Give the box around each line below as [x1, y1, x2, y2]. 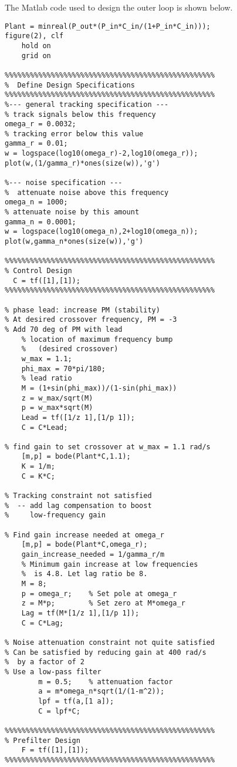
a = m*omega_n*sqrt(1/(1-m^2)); [38, 687, 165, 696]
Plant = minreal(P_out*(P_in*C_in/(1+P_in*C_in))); [5, 22, 211, 31]
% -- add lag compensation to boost [5, 501, 152, 510]
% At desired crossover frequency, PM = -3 [5, 315, 177, 324]
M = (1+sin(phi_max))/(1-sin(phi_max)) [21, 383, 177, 392]
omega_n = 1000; [5, 198, 68, 207]
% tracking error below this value [5, 129, 144, 138]
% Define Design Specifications [5, 80, 135, 89]
